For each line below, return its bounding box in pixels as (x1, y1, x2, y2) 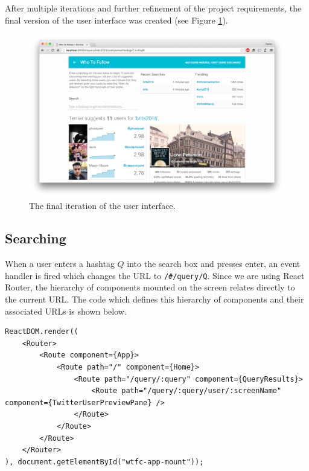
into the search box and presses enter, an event (127, 257, 301, 270)
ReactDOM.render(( (5, 327, 78, 336)
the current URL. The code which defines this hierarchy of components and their (5, 292, 304, 305)
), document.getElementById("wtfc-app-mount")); (5, 457, 204, 466)
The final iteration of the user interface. (29, 199, 176, 212)
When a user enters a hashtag (5, 257, 115, 270)
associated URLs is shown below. (5, 304, 127, 317)
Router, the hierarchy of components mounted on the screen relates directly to (5, 281, 295, 293)
